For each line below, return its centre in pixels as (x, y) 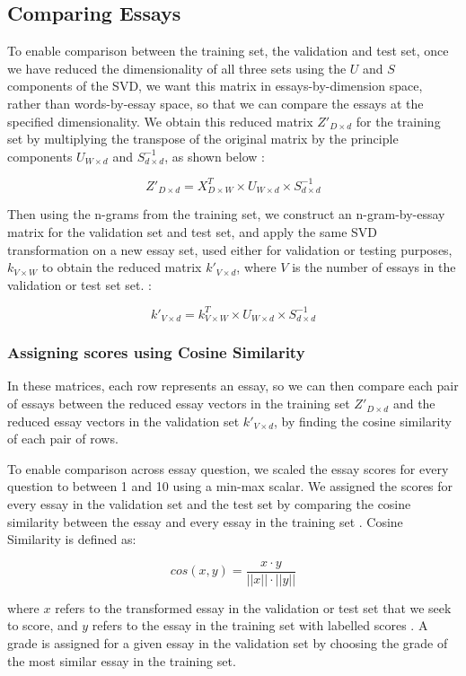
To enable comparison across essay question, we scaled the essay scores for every (228, 468)
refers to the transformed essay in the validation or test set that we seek (253, 607)
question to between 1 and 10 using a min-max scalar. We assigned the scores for (230, 486)
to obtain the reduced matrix (122, 267)
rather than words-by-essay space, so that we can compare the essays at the (215, 103)
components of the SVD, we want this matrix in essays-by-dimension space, (215, 86)
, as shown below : (215, 156)
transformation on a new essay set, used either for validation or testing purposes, (230, 249)
